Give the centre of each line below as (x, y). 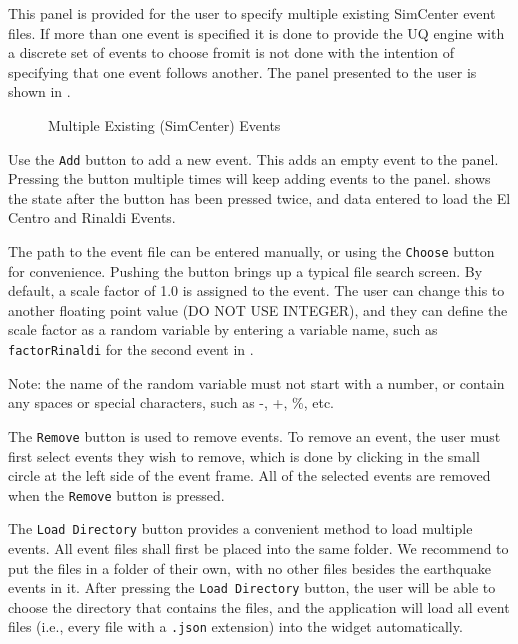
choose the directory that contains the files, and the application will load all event (259, 606)
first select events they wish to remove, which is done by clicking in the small (244, 455)
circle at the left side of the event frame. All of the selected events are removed (249, 475)
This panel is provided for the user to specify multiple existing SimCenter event (252, 13)
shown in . (39, 91)
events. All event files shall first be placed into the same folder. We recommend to (258, 548)
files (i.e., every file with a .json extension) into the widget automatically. (235, 626)
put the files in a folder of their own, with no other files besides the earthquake (250, 567)
